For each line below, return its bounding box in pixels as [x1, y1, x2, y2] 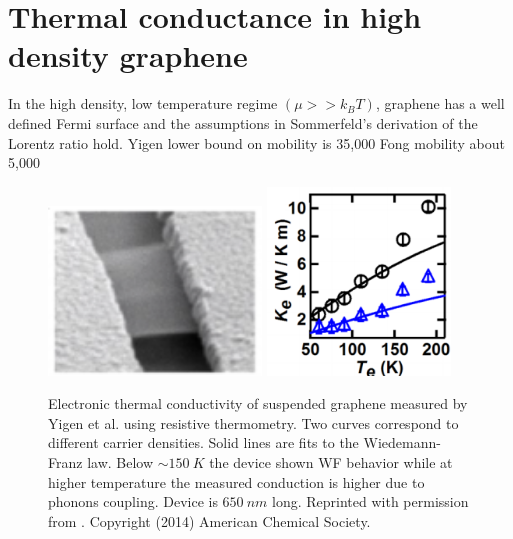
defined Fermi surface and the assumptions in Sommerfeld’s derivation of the [8, 112, 478, 133]
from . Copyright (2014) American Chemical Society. [48, 510, 371, 531]
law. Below [87, 452, 154, 473]
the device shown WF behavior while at [209, 452, 453, 473]
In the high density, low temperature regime [8, 93, 278, 114]
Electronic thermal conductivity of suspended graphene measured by [48, 393, 468, 414]
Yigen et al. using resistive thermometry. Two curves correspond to [48, 412, 459, 433]
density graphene [8, 35, 248, 76]
